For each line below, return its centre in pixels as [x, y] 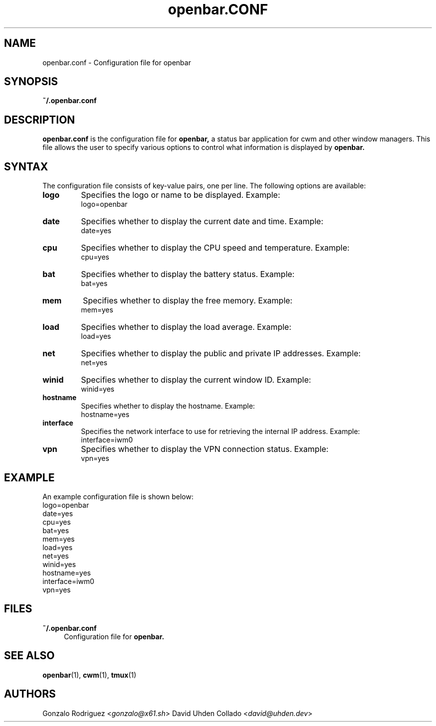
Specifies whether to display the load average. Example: [186, 327]
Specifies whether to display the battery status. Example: [188, 274]
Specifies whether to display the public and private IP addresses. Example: [221, 354]
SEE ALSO [29, 656]
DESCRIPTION [40, 120]
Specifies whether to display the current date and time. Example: [202, 221]
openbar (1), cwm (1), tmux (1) [89, 675]
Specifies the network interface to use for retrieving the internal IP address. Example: [220, 432]
